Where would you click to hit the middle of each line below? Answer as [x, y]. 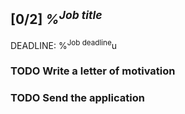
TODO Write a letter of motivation [93, 71]
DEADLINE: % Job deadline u [64, 44]
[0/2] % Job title [56, 18]
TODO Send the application [77, 98]
